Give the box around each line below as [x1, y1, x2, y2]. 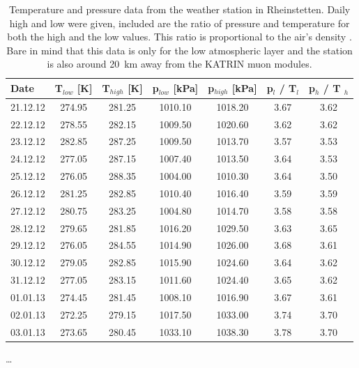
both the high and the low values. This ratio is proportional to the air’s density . [7, 29, 352, 44]
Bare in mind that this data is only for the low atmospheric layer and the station [6, 43, 353, 57]
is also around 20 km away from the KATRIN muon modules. [47, 56, 312, 71]
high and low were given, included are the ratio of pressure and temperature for [9, 15, 350, 30]
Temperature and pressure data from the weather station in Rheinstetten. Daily [8, 2, 351, 16]
